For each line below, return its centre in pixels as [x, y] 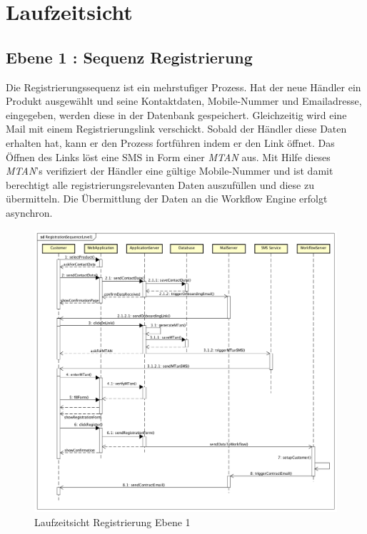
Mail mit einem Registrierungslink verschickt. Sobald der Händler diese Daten [176, 129]
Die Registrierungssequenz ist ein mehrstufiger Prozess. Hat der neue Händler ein [183, 87]
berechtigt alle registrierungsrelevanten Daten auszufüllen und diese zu [160, 184]
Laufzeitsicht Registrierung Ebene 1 [112, 522]
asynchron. [29, 212]
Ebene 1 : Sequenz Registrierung [129, 57]
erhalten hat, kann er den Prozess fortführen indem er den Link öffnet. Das [170, 142]
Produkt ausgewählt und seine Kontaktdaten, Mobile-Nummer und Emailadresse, [184, 101]
